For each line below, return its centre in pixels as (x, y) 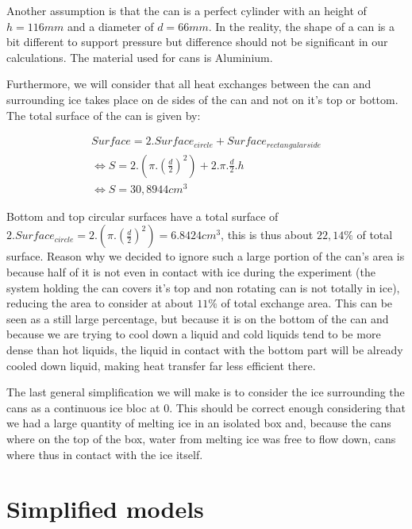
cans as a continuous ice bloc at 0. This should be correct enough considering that (206, 407)
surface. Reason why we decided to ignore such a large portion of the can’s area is (206, 256)
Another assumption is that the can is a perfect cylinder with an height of (187, 10)
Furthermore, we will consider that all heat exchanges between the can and (189, 84)
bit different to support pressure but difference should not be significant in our (197, 42)
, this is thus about (267, 235)
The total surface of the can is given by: (104, 115)
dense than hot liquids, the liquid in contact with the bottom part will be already (205, 349)
